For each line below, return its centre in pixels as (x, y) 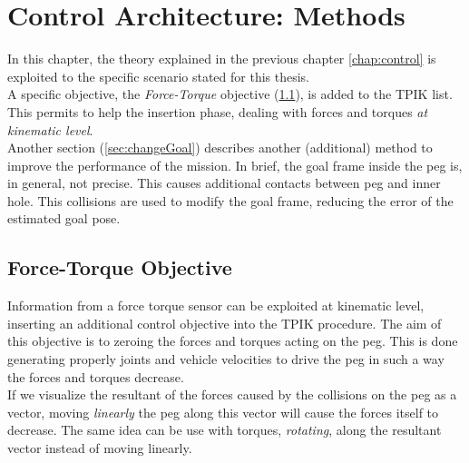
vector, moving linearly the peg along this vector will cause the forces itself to (223, 412)
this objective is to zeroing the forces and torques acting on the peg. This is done (233, 341)
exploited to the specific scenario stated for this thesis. (159, 76)
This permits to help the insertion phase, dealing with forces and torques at (218, 111)
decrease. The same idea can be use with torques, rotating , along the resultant (225, 430)
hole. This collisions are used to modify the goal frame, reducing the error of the (230, 200)
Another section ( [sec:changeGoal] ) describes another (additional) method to (220, 148)
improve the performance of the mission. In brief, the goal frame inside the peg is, (235, 165)
